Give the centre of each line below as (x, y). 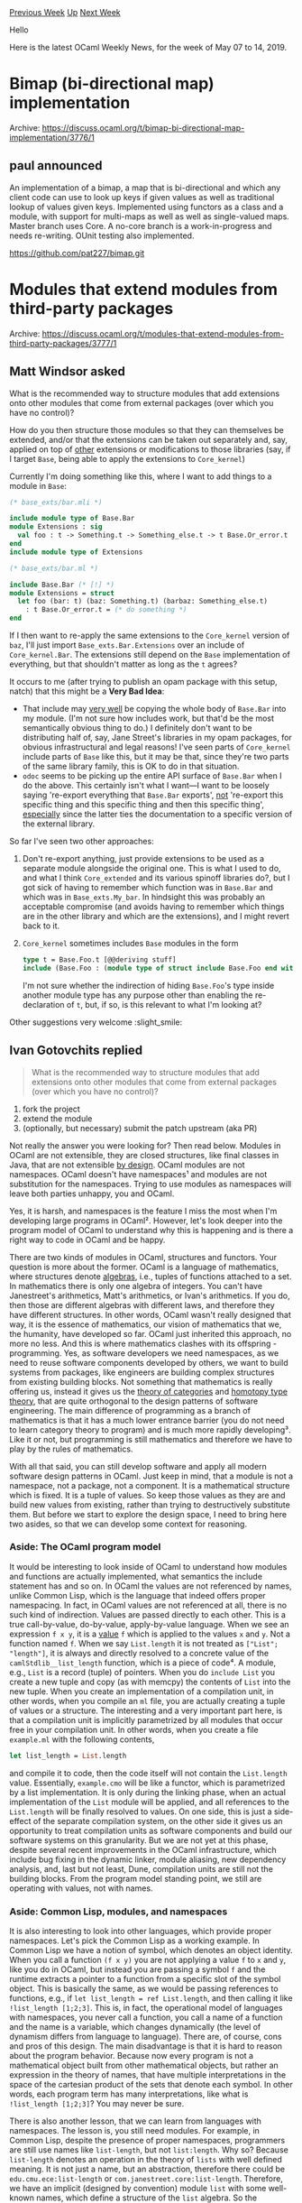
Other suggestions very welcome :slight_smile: (96, 1022)
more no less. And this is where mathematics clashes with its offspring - (143, 1343)
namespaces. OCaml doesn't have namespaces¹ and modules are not (138, 1174)
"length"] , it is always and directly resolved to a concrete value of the (139, 1653)
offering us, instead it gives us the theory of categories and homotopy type (149, 1391)
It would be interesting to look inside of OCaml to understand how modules (148, 1566)
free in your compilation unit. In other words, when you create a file (134, 1729)
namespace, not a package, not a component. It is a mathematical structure (150, 1485)
